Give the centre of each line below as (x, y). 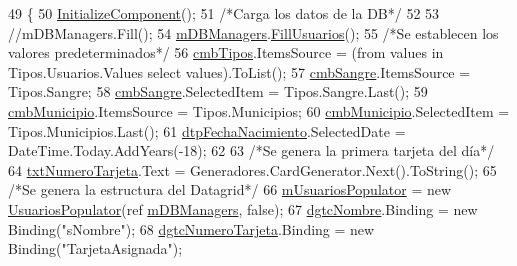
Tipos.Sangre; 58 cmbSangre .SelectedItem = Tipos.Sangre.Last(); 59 (218, 91)
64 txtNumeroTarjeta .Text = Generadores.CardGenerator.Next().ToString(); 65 (252, 169)
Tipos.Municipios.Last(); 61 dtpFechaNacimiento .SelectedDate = (207, 130)
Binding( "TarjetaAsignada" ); (95, 248)
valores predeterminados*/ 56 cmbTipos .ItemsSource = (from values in (226, 52)
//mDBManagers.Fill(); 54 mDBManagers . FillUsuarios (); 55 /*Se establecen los (253, 32)
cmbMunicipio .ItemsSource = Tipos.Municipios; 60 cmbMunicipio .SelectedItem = (259, 110)
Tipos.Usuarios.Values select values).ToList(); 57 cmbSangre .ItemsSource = (239, 71)
